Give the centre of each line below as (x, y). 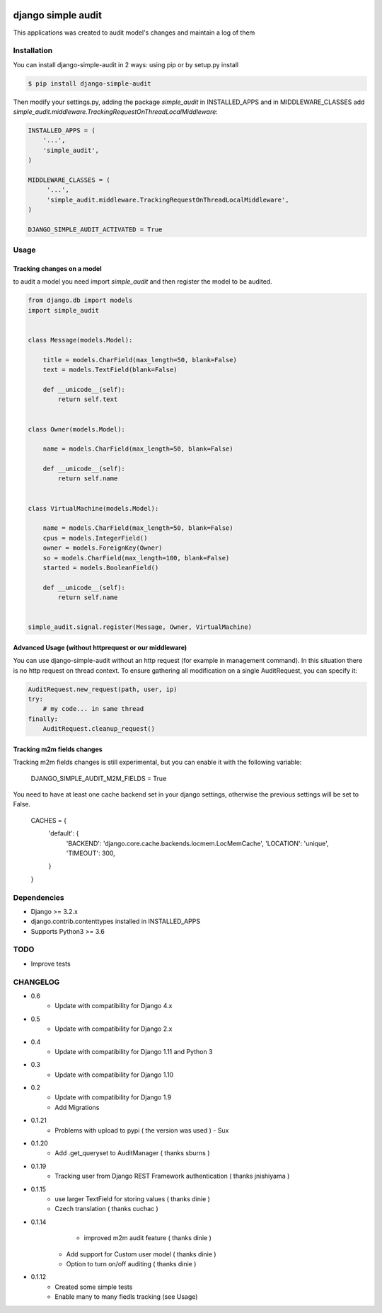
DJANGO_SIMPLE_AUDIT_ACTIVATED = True (95, 229)
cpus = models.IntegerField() (95, 538)
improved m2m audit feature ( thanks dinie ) (148, 1238)
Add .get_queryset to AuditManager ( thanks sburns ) (132, 1153)
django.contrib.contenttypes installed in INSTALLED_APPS (116, 921)
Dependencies (39, 897)
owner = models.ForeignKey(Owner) (103, 548)
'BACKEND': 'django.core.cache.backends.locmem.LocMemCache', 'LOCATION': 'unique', (197, 843)
